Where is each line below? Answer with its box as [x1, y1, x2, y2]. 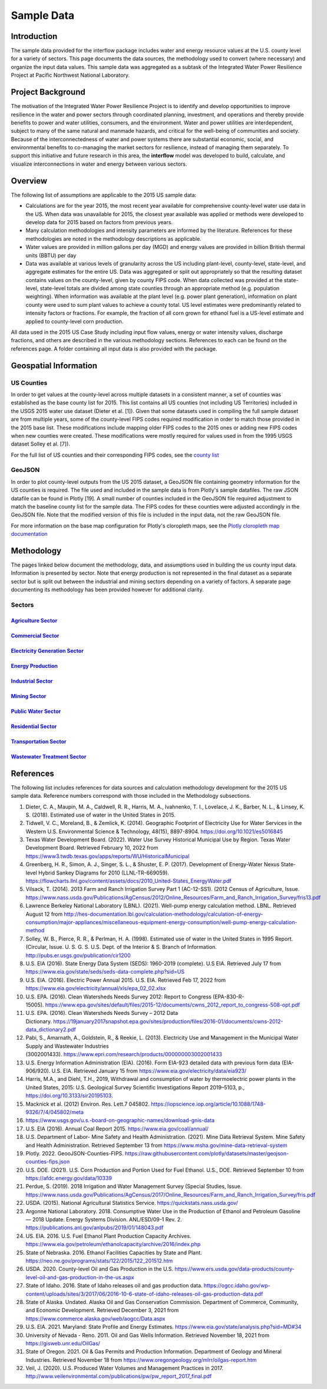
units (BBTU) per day [25, 251, 77, 259]
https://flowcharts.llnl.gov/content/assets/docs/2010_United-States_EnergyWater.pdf [25, 877, 232, 884]
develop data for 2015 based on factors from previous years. [25, 218, 173, 225]
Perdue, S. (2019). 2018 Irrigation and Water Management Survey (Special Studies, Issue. [25, 1183, 242, 1190]
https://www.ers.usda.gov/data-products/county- [174, 1266, 295, 1273]
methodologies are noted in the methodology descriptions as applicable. [25, 235, 202, 242]
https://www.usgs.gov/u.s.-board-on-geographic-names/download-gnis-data [25, 1117, 215, 1124]
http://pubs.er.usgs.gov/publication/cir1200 [25, 952, 131, 959]
